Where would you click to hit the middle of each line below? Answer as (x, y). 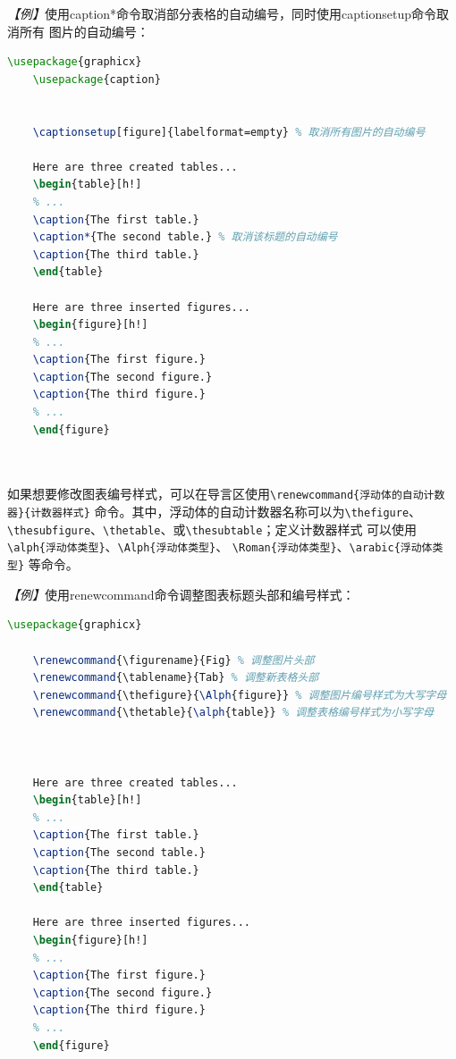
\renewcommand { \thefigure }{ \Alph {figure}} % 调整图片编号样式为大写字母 (240, 695)
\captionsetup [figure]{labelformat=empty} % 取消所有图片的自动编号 (229, 132)
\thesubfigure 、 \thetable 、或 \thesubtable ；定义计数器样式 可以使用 (212, 529)
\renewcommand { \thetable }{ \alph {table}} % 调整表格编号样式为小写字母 (233, 713)
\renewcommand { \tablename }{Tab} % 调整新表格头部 (176, 678)
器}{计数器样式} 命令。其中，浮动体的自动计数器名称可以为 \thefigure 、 (215, 512)
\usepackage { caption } (97, 79)
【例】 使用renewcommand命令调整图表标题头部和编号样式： (181, 594)
